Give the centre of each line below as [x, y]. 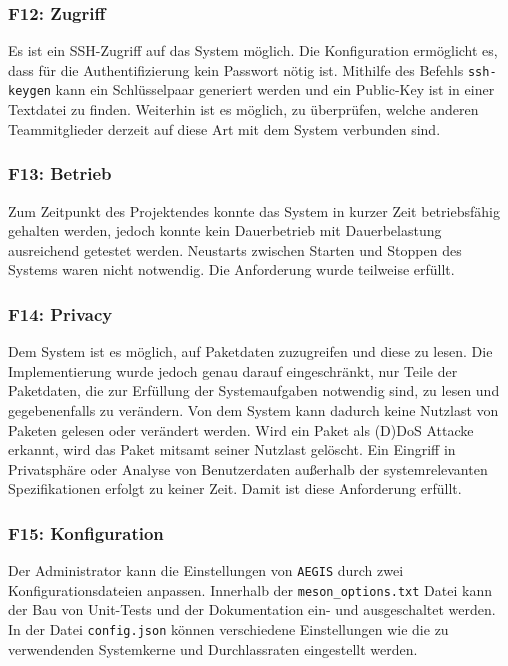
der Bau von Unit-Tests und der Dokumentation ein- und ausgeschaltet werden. [252, 609]
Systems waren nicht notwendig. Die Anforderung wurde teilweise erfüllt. [231, 269]
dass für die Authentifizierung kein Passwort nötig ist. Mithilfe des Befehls [236, 69]
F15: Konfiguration [86, 532]
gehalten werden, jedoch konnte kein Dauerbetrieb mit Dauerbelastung [225, 230]
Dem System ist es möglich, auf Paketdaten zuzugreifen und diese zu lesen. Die [250, 351]
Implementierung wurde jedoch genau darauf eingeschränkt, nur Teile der [233, 370]
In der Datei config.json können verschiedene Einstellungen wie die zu [228, 629]
